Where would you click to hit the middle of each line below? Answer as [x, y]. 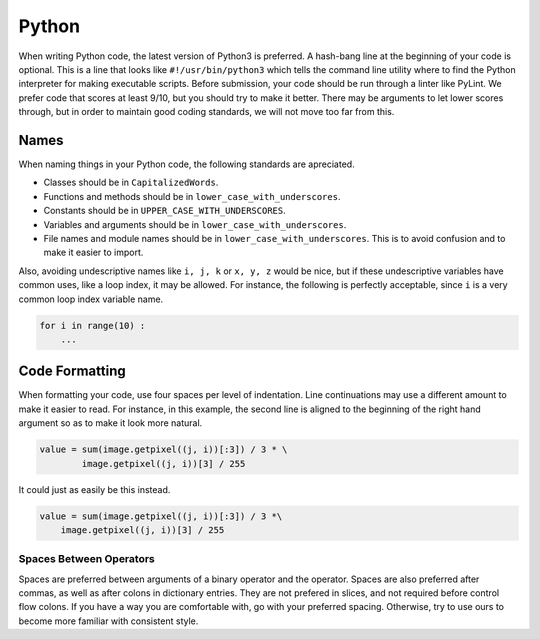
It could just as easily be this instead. [94, 489]
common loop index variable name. [91, 299]
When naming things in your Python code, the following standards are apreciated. [186, 164]
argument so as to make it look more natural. [110, 423]
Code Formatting [72, 371]
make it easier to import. [93, 252]
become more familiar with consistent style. [108, 621]
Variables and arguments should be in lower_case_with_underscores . [195, 224]
